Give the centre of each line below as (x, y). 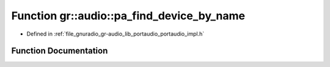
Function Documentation (60, 51)
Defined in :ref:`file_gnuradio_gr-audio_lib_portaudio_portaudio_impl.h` (116, 34)
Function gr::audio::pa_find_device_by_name (128, 16)
